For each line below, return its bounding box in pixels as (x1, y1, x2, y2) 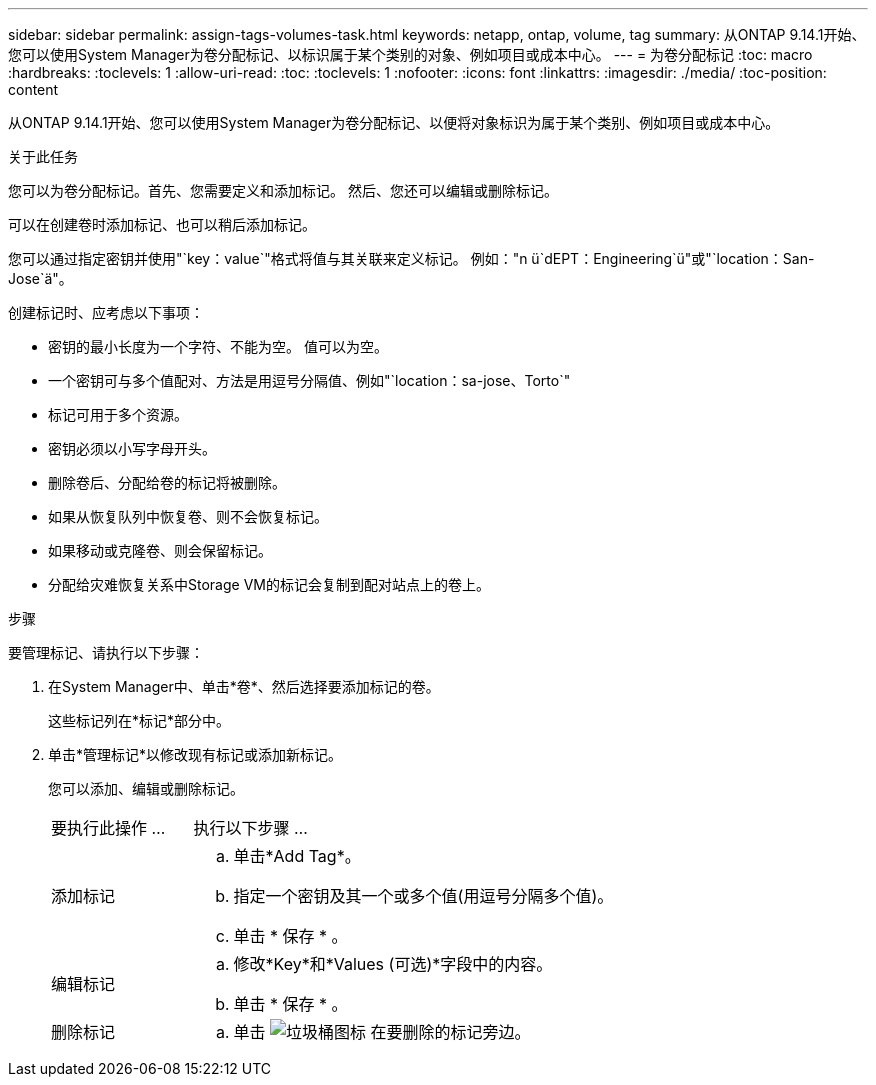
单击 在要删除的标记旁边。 (233, 1022, 531, 1042)
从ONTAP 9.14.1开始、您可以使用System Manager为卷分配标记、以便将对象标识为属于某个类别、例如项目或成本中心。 (8, 114, 780, 131)
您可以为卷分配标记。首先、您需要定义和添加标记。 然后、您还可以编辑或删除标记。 (8, 182, 558, 199)
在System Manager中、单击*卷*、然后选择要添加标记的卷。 (48, 678, 440, 695)
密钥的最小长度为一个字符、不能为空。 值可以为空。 (48, 338, 388, 355)
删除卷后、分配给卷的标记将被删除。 (48, 474, 286, 491)
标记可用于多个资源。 (48, 406, 188, 423)
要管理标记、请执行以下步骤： (8, 644, 204, 661)
